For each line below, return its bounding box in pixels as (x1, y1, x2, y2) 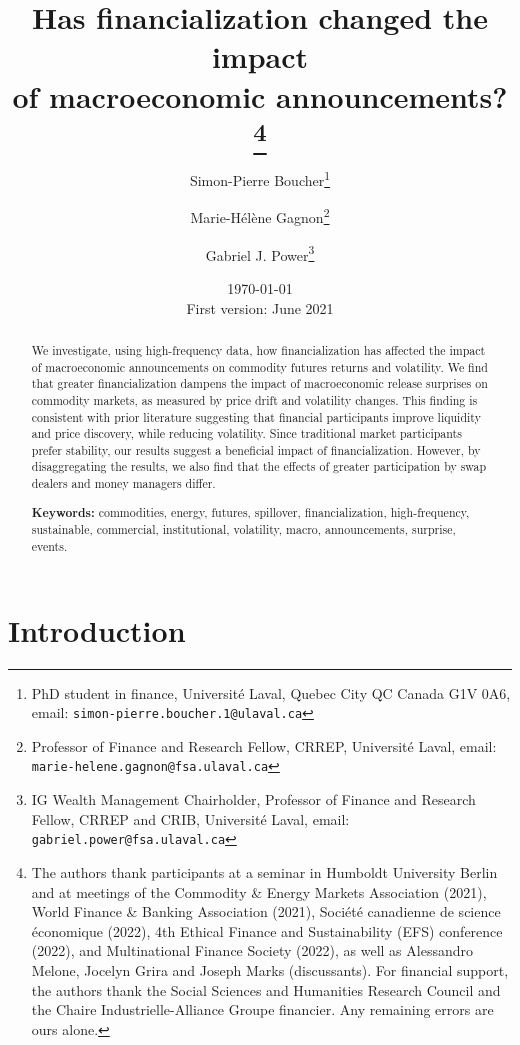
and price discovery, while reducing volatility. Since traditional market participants (31, 425, 462, 442)
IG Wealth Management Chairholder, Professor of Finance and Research (31, 789, 476, 810)
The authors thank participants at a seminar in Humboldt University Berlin (31, 861, 498, 882)
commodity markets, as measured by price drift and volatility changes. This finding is (31, 391, 478, 408)
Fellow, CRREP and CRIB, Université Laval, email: (31, 808, 350, 829)
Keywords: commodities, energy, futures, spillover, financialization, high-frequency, (31, 503, 470, 521)
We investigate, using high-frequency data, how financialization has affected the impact (31, 341, 486, 358)
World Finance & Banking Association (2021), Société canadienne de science (31, 901, 501, 922)
